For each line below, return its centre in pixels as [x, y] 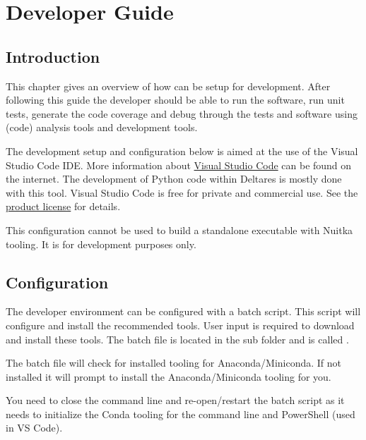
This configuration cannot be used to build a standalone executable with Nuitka [179, 230]
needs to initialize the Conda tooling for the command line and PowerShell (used [181, 414]
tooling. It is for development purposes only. [101, 244]
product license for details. [63, 206]
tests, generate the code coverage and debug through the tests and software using [182, 113]
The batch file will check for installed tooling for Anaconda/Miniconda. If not [174, 363]
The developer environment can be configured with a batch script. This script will [183, 311]
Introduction [53, 56]
